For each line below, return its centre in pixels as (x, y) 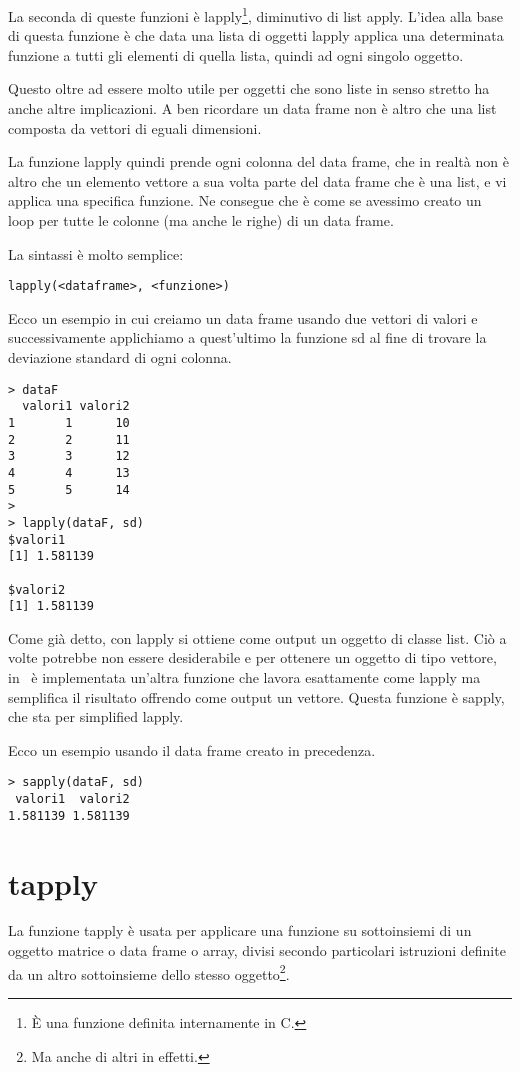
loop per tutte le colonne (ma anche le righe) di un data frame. (201, 220)
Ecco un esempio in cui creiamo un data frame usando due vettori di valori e (243, 317)
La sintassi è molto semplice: (96, 253)
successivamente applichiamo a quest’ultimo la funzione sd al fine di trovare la (247, 337)
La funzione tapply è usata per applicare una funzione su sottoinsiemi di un (240, 930)
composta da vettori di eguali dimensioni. (135, 127)
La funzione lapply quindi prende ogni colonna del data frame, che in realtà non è (258, 161)
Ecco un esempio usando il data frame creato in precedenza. (192, 749)
